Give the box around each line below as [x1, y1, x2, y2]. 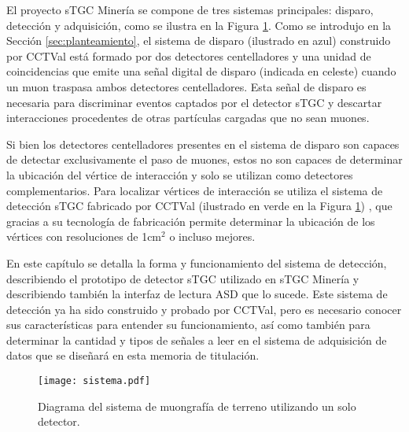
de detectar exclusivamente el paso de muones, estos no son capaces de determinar [6, 151, 403, 168]
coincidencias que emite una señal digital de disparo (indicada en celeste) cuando [6, 63, 396, 79]
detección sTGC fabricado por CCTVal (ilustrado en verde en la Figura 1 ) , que [6, 198, 392, 214]
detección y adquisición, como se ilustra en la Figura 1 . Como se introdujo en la [6, 17, 392, 33]
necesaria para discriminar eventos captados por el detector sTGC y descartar [6, 94, 382, 110]
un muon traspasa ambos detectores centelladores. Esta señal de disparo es [6, 78, 367, 94]
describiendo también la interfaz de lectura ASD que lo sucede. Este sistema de [6, 286, 388, 302]
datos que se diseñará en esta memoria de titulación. [6, 347, 260, 364]
